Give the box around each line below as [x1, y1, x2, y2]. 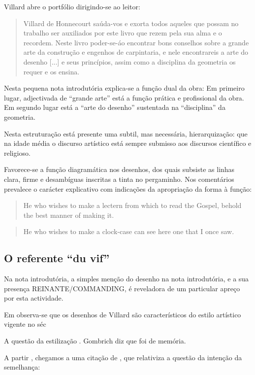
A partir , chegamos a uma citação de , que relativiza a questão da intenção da [4, 352, 242, 362]
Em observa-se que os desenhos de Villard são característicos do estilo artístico [4, 309, 241, 319]
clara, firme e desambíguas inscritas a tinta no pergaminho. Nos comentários [4, 173, 234, 184]
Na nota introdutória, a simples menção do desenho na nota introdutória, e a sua [4, 273, 249, 284]
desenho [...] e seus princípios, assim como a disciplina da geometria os [23, 56, 236, 67]
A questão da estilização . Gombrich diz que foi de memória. [4, 336, 186, 346]
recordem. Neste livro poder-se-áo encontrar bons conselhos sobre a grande [23, 37, 249, 47]
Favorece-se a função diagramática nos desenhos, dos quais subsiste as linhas [4, 164, 235, 174]
